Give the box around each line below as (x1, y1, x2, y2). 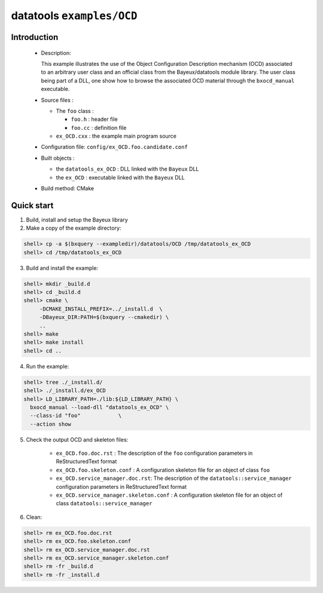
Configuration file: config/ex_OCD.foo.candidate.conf (41, 144, 188, 151)
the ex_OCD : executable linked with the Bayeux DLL (56, 174, 185, 181)
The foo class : (56, 107, 94, 114)
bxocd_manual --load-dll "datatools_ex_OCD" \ (30, 404, 169, 410)
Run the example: (26, 363, 69, 370)
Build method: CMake (41, 185, 95, 192)
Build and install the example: (26, 264, 99, 272)
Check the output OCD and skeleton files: (26, 436, 129, 443)
